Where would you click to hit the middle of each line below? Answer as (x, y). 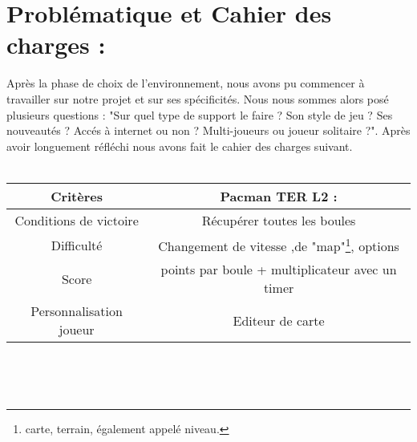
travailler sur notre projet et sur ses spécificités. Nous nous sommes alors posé (198, 98)
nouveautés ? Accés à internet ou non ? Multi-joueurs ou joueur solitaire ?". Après (208, 130)
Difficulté (77, 245)
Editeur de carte (279, 320)
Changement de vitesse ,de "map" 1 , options (279, 245)
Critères (77, 196)
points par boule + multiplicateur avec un (279, 270)
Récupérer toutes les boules (279, 220)
